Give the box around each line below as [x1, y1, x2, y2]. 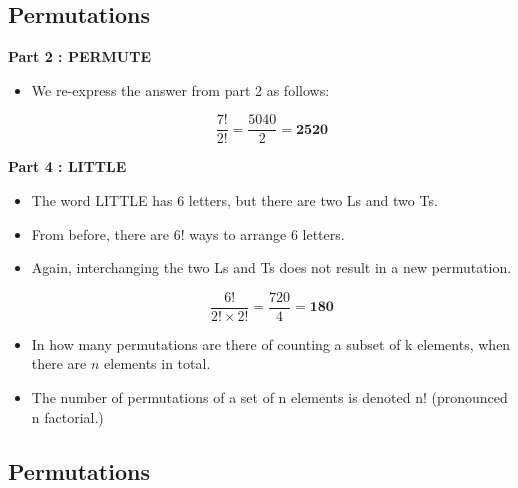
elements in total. [104, 353, 211, 374]
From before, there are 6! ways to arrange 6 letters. [31, 223, 345, 244]
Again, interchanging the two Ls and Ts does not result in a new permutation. [31, 257, 512, 278]
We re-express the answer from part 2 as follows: [31, 79, 330, 100]
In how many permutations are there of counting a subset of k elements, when [31, 333, 511, 354]
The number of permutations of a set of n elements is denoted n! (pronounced [31, 387, 508, 408]
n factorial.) [31, 406, 104, 427]
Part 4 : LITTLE [8, 156, 127, 177]
